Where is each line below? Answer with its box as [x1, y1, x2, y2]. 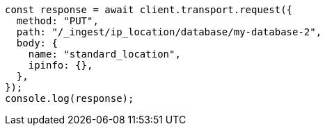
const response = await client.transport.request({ [5, 4, 293, 15]
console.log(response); [5, 93, 134, 104]
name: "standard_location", [28, 49, 181, 60]
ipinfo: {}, [28, 60, 93, 71]
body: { [16, 37, 58, 49]
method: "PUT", [16, 15, 99, 26]
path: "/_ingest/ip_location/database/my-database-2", [16, 26, 322, 37]
